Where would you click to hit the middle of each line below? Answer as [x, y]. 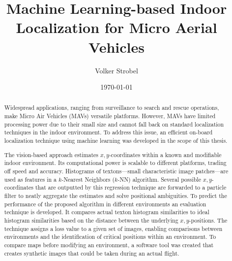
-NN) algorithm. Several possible [159, 179]
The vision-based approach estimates [51, 154]
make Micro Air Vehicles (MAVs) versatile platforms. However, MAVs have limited [110, 116]
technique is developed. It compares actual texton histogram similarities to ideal [107, 212]
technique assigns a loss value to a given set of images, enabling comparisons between [113, 228]
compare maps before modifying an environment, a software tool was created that [109, 245]
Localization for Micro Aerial [116, 27]
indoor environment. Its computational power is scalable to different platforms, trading [115, 163]
